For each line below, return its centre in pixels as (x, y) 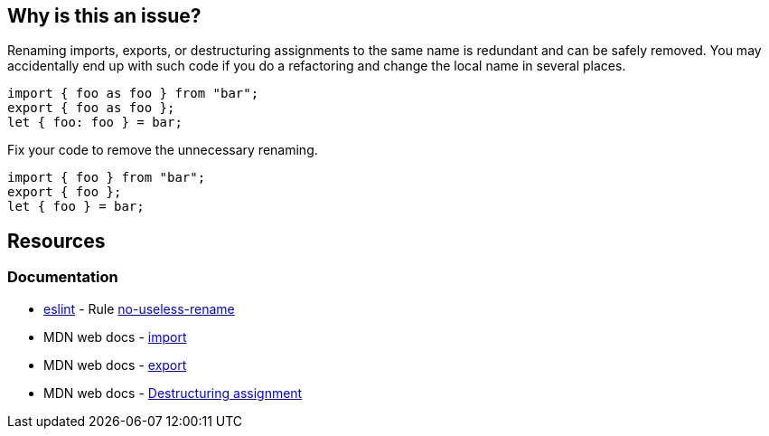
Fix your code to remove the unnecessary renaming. (163, 150)
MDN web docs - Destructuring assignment (173, 393)
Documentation (63, 277)
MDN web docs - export (115, 365)
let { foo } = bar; (76, 207)
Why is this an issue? (104, 16)
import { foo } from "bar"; (107, 178)
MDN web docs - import (115, 336)
